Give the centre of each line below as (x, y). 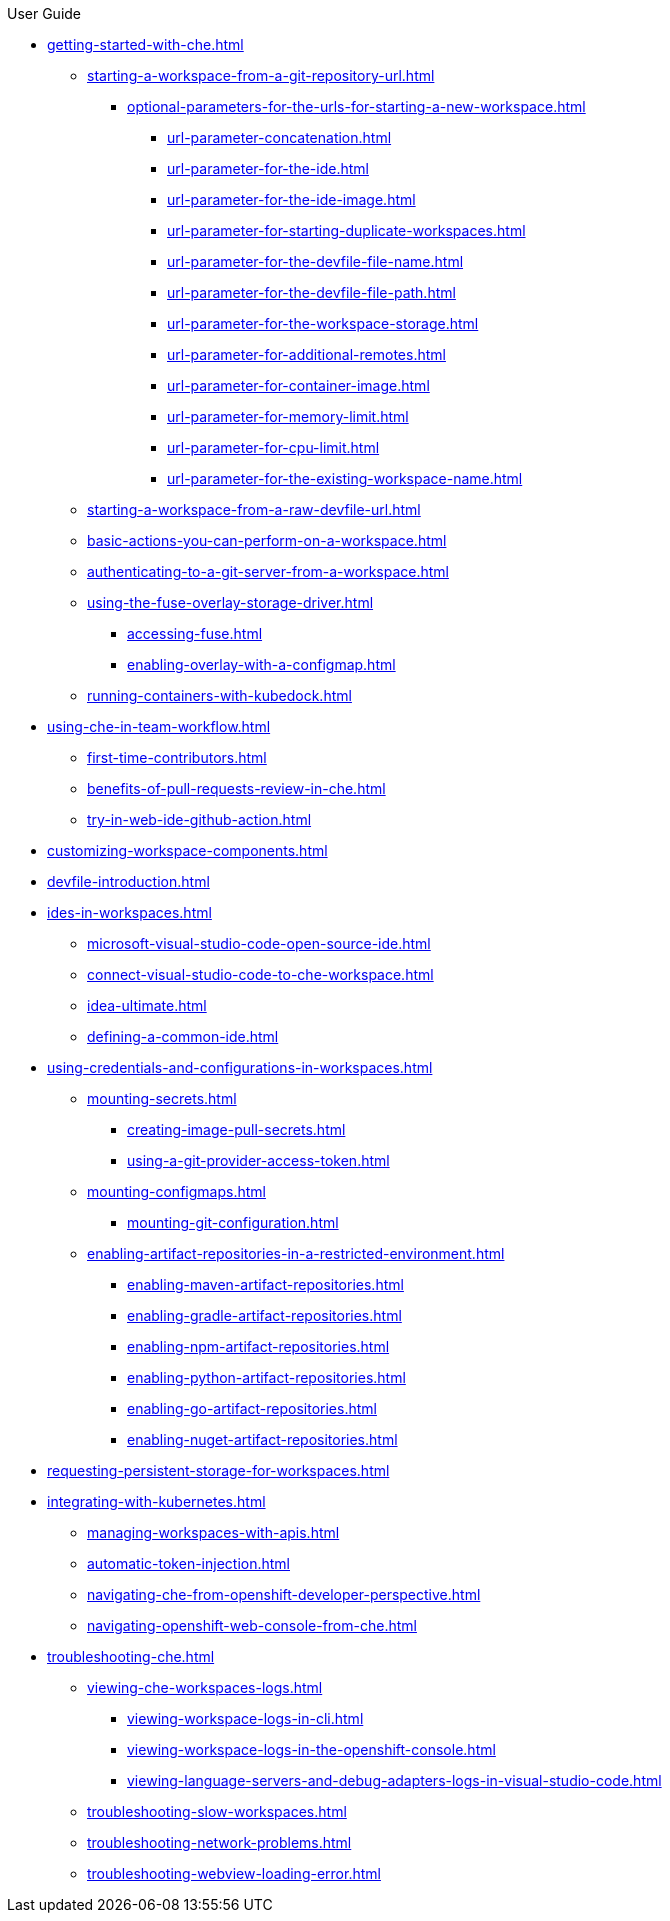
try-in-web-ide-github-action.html (199, 819)
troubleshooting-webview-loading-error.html (234, 1873)
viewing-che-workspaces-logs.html (205, 1687)
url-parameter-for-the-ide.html (268, 168)
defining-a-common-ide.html (183, 1036)
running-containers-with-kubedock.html (219, 695)
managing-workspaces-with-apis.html (213, 1532)
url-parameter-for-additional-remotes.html (306, 354)
